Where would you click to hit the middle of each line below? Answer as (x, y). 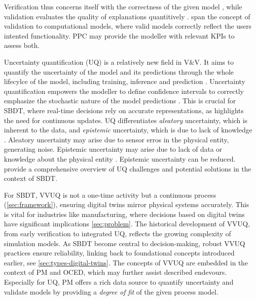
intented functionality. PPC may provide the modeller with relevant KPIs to (119, 35)
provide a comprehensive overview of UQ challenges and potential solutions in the (128, 168)
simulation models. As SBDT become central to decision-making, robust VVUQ (125, 243)
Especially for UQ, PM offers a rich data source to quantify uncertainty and (119, 282)
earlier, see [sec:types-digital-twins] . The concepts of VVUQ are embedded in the (126, 262)
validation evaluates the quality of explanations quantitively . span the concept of (127, 16)
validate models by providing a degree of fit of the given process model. (111, 291)
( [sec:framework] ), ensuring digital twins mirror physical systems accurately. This (127, 204)
